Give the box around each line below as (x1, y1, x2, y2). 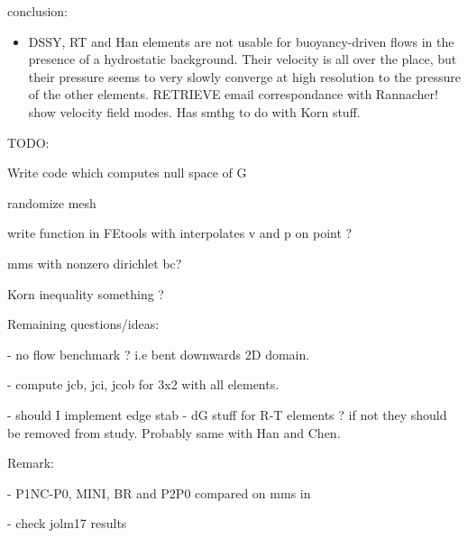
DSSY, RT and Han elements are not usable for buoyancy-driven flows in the (28, 32, 454, 50)
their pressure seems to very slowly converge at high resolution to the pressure (28, 67, 462, 86)
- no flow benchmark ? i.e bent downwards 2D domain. (7, 344, 310, 363)
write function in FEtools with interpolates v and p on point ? (7, 223, 353, 242)
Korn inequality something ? (7, 284, 164, 303)
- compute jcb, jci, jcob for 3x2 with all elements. (7, 375, 280, 394)
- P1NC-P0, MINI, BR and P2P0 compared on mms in (7, 483, 311, 502)
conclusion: (7, 2, 68, 20)
